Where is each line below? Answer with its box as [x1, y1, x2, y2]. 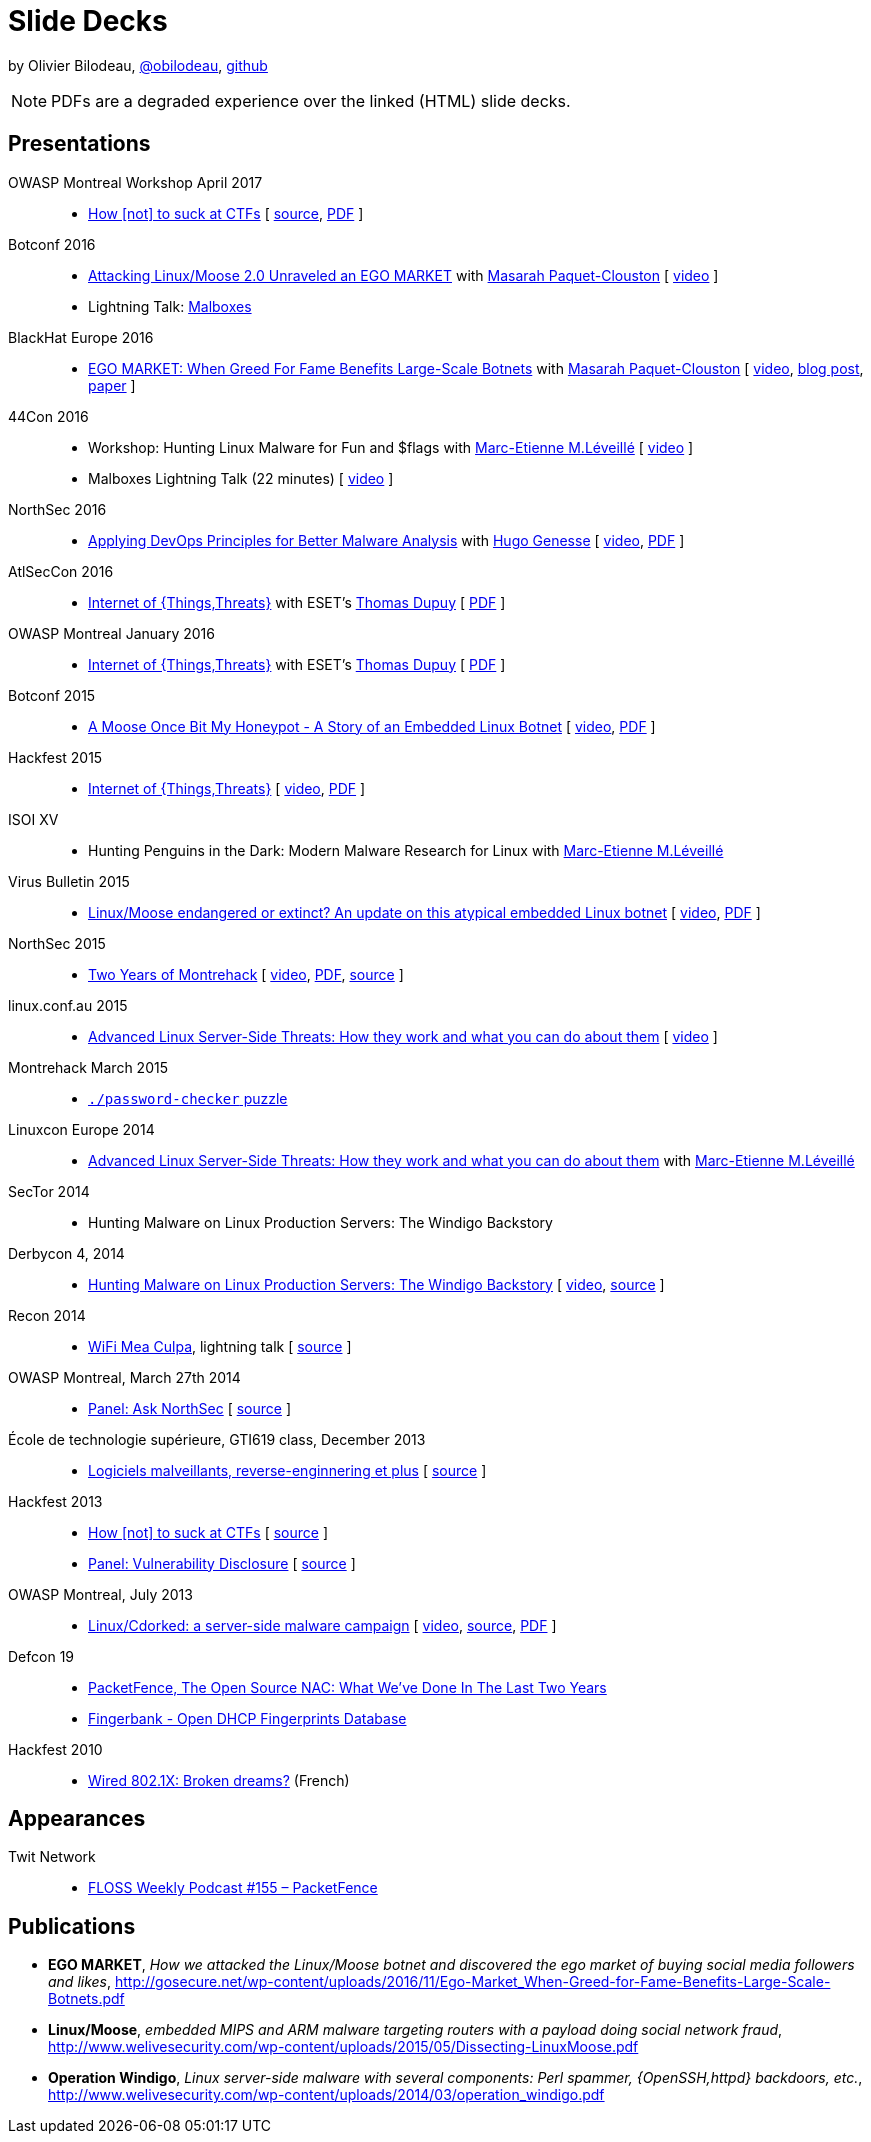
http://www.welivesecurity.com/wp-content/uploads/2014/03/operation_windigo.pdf [48, 2086, 605, 2104]
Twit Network [8, 1848, 96, 1866]
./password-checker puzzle [88, 1089, 288, 1107]
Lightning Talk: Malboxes [88, 297, 252, 315]
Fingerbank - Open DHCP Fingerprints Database [88, 1709, 407, 1727]
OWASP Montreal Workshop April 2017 [8, 173, 263, 191]
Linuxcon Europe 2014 [8, 1120, 155, 1138]
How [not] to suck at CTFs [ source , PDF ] [88, 204, 364, 222]
